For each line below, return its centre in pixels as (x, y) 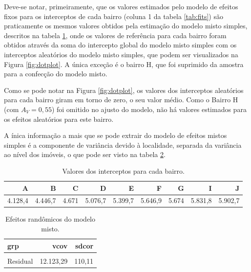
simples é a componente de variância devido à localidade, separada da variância (123, 145)
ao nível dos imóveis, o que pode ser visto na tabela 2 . (85, 154)
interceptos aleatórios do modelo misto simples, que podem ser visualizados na (121, 54)
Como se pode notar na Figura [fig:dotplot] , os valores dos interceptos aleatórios (124, 90)
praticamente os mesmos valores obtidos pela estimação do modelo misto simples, (126, 26)
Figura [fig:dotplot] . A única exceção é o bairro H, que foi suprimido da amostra (124, 64)
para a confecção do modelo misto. (56, 74)
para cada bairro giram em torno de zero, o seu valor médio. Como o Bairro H (121, 100)
